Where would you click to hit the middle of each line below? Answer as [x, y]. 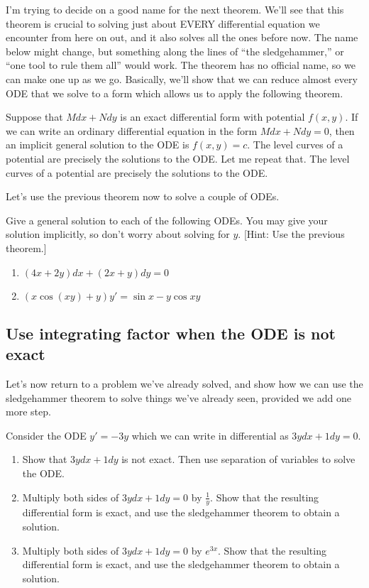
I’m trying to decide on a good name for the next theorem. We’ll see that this [175, 9]
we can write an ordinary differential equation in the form [132, 130]
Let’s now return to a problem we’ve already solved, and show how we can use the [184, 384]
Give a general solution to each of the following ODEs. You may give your [167, 220]
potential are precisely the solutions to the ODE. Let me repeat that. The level [178, 158]
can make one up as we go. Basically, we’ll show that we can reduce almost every [182, 78]
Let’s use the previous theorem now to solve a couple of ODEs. [143, 196]
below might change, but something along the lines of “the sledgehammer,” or [175, 51]
